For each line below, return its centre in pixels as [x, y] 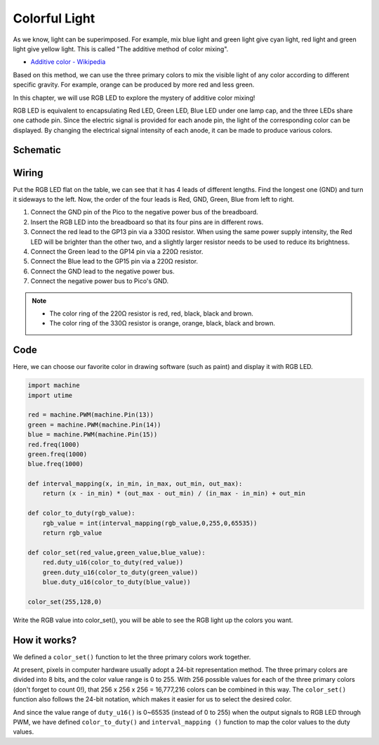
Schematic [37, 150]
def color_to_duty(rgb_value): [82, 513]
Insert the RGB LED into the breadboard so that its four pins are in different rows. [147, 222]
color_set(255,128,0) [65, 602]
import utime [50, 395]
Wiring [28, 173]
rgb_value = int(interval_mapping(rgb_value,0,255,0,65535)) [150, 523]
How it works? [45, 640]
